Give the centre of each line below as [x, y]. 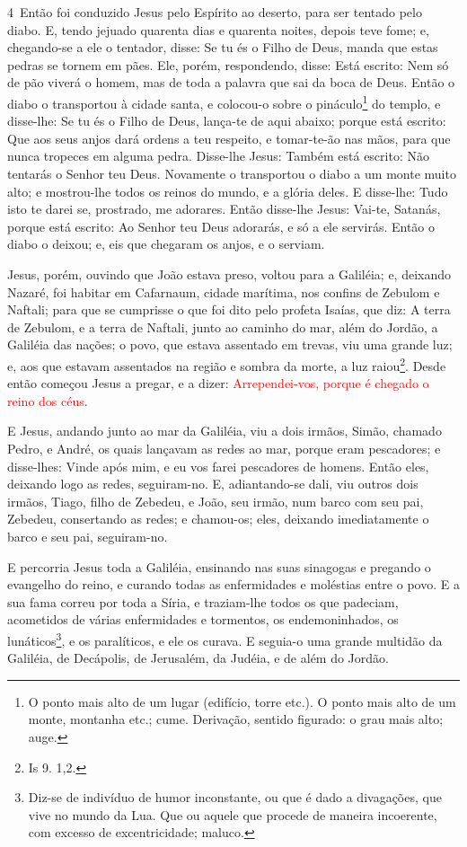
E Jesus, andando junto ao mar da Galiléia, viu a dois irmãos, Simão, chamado [225, 431]
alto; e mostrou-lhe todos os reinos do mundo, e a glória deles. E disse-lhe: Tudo [228, 191]
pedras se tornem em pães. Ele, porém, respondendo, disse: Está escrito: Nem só [228, 64]
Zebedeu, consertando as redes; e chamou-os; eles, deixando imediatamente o [218, 519]
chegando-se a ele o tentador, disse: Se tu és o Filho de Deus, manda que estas [223, 47]
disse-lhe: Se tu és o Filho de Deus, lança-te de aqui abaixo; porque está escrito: [227, 121]
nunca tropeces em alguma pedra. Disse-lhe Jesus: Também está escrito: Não [218, 156]
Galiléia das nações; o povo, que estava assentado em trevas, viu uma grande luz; [230, 344]
